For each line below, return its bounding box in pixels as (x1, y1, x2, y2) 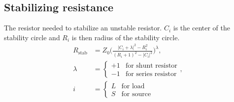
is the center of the (173, 23, 230, 33)
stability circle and (4, 32, 60, 42)
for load (121, 82, 145, 90)
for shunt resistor (125, 62, 177, 70)
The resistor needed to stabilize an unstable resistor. (4, 23, 162, 33)
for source (121, 90, 151, 98)
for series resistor (125, 71, 177, 78)
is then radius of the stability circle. (71, 32, 180, 42)
